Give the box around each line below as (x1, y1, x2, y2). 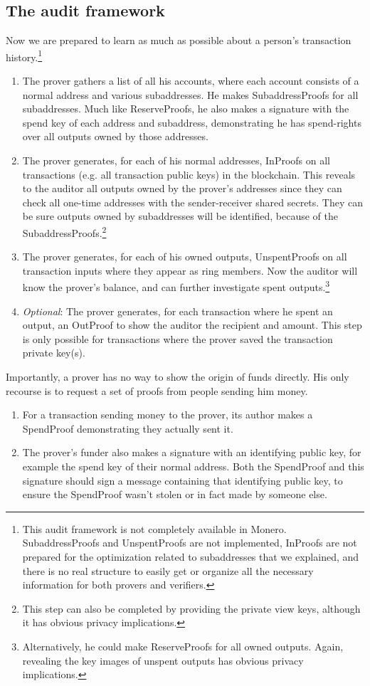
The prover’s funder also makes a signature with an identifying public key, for (22, 445, 361, 460)
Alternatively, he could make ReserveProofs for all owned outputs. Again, (22, 638, 344, 653)
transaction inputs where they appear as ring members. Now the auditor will (22, 263, 358, 278)
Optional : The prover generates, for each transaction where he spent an (22, 303, 333, 318)
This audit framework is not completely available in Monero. (22, 521, 287, 536)
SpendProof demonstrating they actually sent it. (22, 421, 233, 436)
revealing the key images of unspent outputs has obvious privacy (22, 653, 304, 667)
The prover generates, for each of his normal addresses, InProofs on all (22, 153, 330, 168)
